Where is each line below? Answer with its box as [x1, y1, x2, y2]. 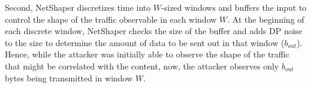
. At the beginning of [227, 13, 304, 25]
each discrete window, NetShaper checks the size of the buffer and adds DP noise [5, 25, 303, 37]
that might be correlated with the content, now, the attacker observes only [5, 59, 279, 72]
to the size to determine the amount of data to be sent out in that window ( [5, 36, 285, 48]
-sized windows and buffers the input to [161, 1, 307, 13]
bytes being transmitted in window [5, 71, 133, 84]
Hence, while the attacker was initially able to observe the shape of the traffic [5, 48, 289, 60]
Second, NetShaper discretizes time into [5, 1, 151, 13]
